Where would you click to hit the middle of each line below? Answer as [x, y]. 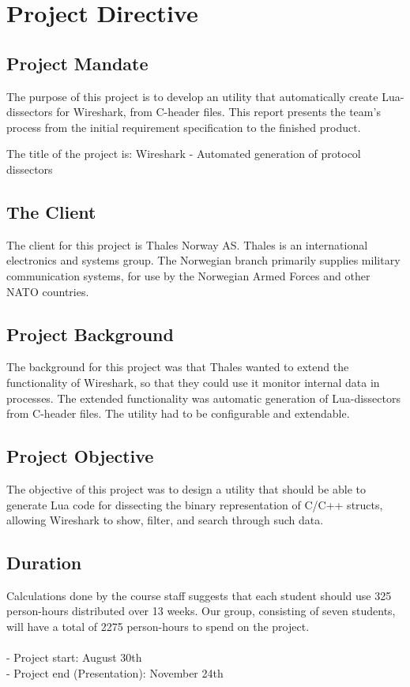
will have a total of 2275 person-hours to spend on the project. [158, 627]
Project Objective [80, 456]
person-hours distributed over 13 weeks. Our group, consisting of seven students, [201, 611]
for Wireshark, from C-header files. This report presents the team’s [218, 112]
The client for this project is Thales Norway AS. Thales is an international [187, 244]
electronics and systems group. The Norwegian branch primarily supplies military [203, 260]
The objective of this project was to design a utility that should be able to [186, 488]
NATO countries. [48, 291]
